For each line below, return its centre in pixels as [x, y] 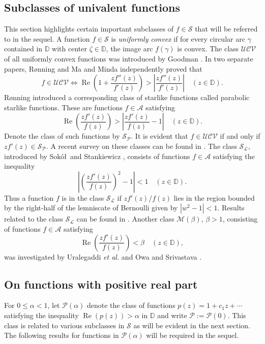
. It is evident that [159, 136]
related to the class [34, 219]
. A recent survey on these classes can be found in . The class [141, 146]
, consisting [240, 219]
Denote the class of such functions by [62, 136]
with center [69, 49]
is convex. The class [208, 49]
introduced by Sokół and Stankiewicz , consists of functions [97, 156]
